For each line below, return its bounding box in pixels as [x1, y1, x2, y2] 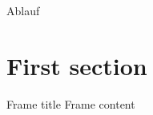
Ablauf [6, 2, 40, 18]
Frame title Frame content [6, 95, 135, 112]
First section [6, 49, 147, 81]
